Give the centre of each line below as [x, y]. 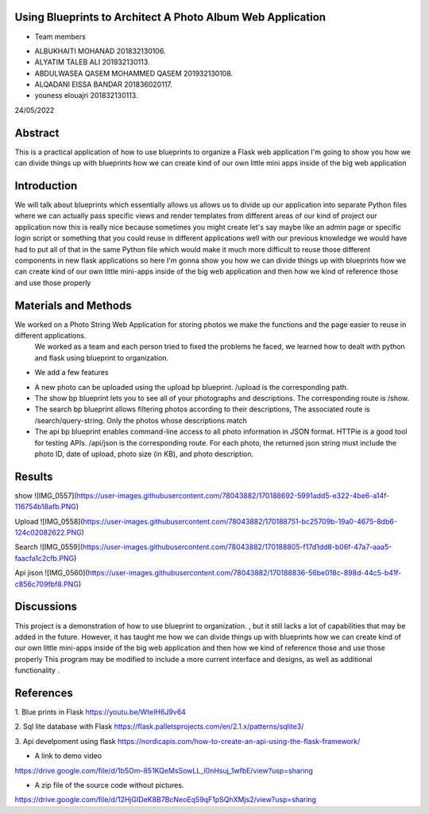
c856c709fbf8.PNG [47, 584]
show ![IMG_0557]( [46, 495]
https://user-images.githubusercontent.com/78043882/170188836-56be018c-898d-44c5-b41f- [245, 573]
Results [34, 476]
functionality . [37, 670]
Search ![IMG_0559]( [49, 547]
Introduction [46, 186]
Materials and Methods [73, 305]
